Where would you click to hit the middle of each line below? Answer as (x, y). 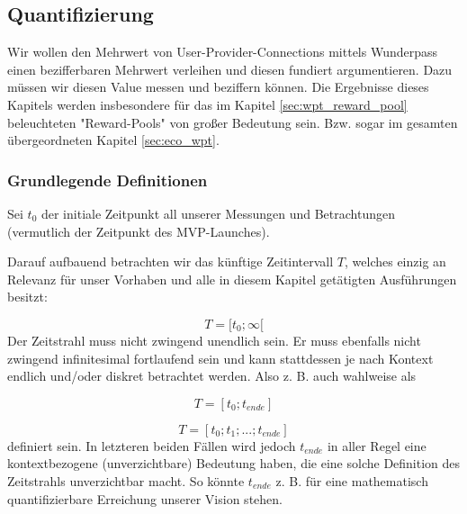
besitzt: (27, 297)
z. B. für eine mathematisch (352, 480)
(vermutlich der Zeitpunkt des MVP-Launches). (139, 231)
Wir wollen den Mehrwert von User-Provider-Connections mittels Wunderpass (223, 52)
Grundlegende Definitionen (108, 180)
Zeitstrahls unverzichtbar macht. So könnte (126, 480)
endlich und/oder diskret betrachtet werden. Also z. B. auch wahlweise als (212, 376)
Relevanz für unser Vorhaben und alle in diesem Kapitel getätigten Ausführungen (232, 279)
